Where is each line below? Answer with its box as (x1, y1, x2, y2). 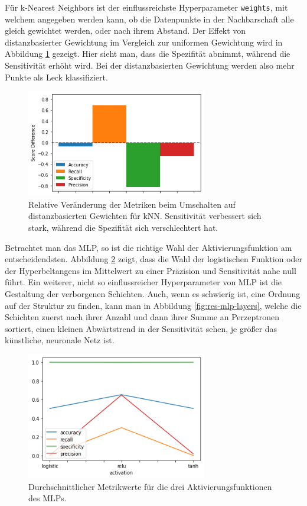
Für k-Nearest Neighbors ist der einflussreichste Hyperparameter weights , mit (5, 1, 288, 13)
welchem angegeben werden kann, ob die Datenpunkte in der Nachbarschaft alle (5, 12, 294, 25)
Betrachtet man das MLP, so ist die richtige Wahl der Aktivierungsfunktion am (5, 241, 292, 253)
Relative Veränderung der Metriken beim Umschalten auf (28, 198, 236, 210)
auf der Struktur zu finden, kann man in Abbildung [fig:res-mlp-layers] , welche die (5, 299, 302, 311)
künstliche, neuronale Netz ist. (5, 334, 115, 346)
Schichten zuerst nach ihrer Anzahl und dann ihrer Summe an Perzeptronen (5, 311, 279, 323)
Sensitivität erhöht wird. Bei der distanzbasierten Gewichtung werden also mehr (5, 59, 295, 72)
